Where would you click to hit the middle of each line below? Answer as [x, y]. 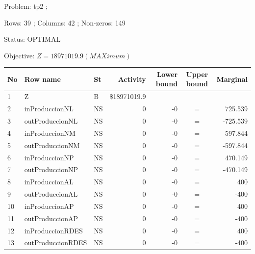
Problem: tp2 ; [26, 6]
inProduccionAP [49, 206]
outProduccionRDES [56, 242]
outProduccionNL [51, 121]
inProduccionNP [49, 157]
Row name [42, 79]
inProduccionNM [50, 133]
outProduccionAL [51, 194]
